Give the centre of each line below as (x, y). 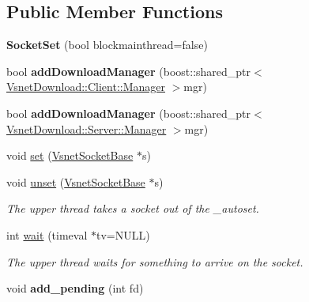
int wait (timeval (47, 234)
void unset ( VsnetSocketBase (76, 181)
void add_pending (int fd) (75, 288)
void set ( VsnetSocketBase (70, 155)
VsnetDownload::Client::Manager (86, 87)
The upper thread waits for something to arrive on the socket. (155, 261)
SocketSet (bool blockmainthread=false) (107, 45)
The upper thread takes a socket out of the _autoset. (133, 208)
